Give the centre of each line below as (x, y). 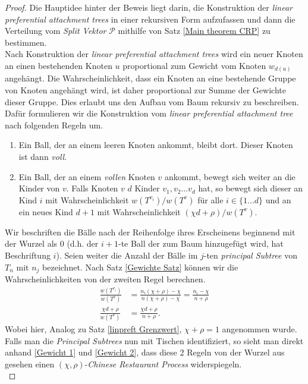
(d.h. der (83, 243)
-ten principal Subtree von (250, 255)
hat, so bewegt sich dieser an (251, 188)
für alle (210, 199)
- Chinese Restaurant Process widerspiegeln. (163, 363)
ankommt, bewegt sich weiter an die (230, 176)
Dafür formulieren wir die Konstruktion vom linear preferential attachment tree (149, 113)
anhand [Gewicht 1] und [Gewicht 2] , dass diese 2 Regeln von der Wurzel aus (145, 352)
